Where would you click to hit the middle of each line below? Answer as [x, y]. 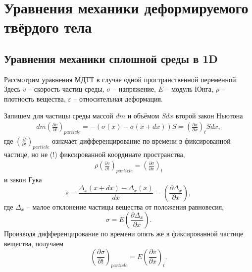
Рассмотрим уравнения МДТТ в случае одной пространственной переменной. [121, 79]
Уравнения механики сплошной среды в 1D [111, 58]
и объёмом [143, 115]
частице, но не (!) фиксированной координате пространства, [95, 154]
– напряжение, [134, 89]
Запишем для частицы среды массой [59, 115]
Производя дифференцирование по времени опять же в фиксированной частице [124, 234]
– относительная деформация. [118, 98]
